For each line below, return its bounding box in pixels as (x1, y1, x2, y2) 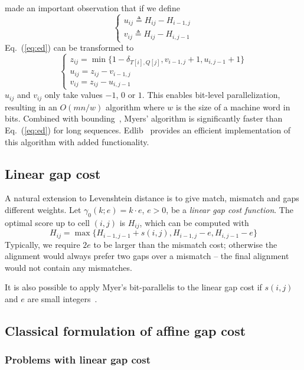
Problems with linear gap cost (5, 352, 151, 367)
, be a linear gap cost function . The (166, 203, 293, 215)
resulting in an (5, 100, 57, 113)
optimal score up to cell (5, 216, 90, 228)
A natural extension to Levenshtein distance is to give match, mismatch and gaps (5, 192, 299, 204)
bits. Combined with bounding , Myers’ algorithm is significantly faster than (5, 112, 283, 125)
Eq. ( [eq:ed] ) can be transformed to (5, 41, 134, 54)
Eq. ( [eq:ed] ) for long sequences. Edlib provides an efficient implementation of (5, 123, 291, 136)
